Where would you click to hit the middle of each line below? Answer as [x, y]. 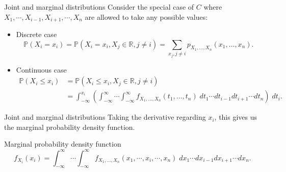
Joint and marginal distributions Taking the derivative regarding [105, 117]
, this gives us [236, 117]
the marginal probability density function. [70, 127]
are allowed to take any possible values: [146, 16]
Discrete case [36, 34]
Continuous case [41, 69]
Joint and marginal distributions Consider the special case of [99, 7]
